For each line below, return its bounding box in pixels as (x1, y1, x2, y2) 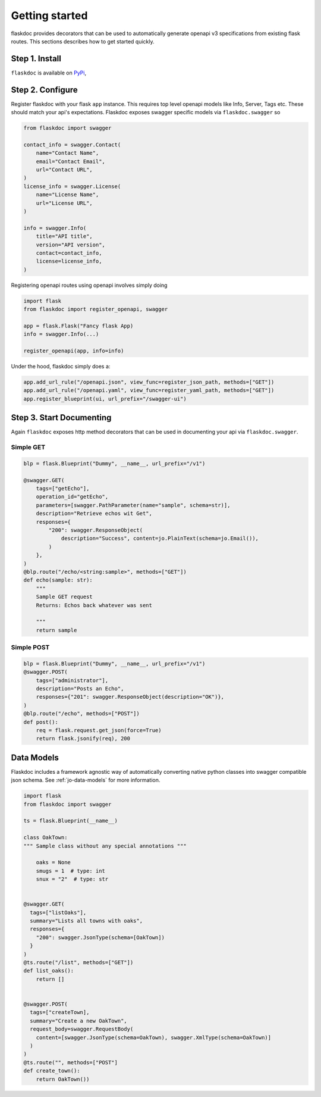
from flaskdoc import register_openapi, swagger (23, 306, 168, 312)
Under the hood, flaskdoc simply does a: (11, 363, 111, 370)
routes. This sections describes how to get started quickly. (11, 37, 155, 45)
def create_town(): (23, 1067, 80, 1074)
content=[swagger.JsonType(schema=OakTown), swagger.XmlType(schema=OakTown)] (36, 1034, 272, 1041)
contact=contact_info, (36, 249, 102, 256)
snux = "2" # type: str (36, 876, 109, 883)
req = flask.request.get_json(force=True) (36, 727, 162, 733)
